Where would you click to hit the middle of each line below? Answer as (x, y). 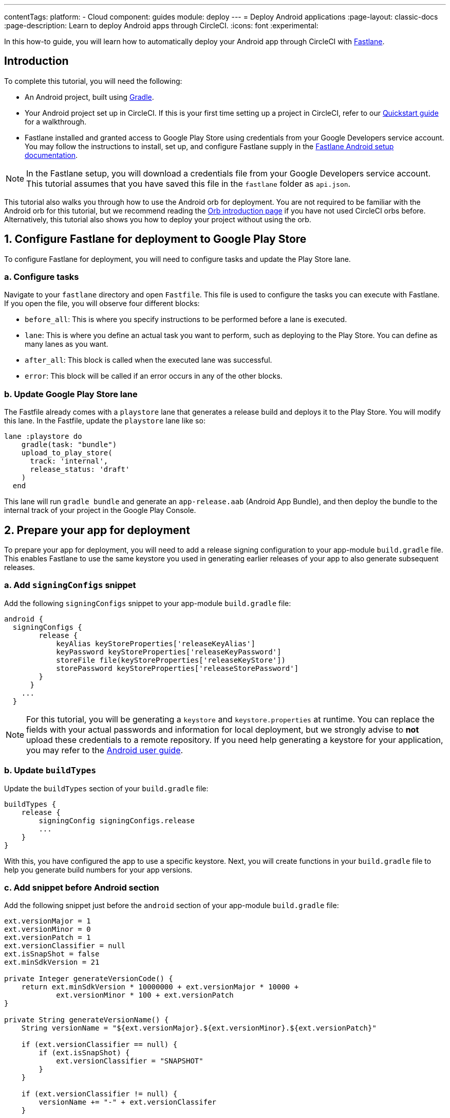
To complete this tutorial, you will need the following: (93, 81)
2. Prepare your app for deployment (97, 530)
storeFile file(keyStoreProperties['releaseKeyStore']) (171, 660)
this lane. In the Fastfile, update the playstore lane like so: (105, 421)
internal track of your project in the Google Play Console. (100, 510)
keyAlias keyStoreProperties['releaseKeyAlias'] (156, 643)
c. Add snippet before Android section (82, 887)
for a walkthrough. (56, 121)
